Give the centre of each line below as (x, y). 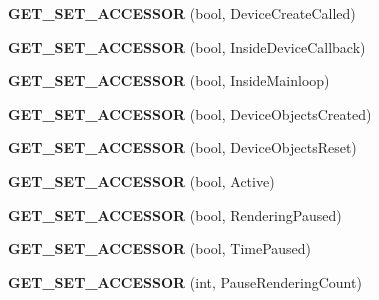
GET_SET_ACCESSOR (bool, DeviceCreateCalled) (182, 13)
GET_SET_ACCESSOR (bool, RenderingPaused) (175, 214)
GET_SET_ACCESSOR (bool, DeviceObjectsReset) (182, 147)
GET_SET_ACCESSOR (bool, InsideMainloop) (169, 80)
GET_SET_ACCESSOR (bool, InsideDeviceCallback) (187, 46)
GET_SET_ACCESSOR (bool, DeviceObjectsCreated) (190, 113)
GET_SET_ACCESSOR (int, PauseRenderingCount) (185, 281)
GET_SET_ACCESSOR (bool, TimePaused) (160, 248)
